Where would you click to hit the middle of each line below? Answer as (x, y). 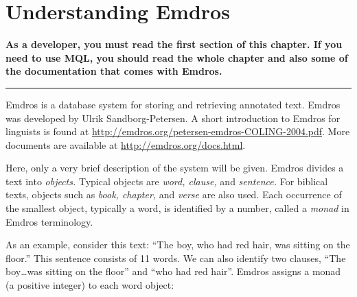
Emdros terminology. (49, 221)
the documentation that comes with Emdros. (114, 71)
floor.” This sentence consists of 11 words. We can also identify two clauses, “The (176, 258)
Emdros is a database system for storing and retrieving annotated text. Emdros (173, 104)
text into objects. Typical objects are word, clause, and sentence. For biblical (167, 181)
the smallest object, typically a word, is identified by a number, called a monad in (177, 208)
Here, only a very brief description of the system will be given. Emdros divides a (175, 168)
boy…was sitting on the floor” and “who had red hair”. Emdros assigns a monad (173, 271)
